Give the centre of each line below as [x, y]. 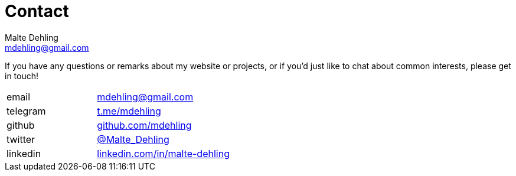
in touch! [22, 76]
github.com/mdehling [144, 125]
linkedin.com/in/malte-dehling [163, 153]
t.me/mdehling [129, 111]
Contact [37, 11]
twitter [21, 139]
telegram [26, 111]
